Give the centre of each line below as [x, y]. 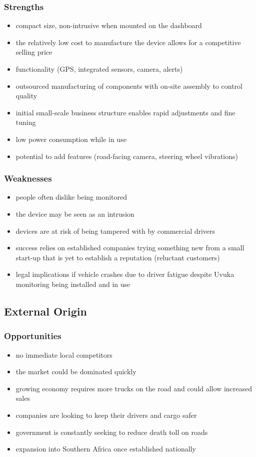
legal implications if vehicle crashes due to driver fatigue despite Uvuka [125, 274]
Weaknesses [28, 178]
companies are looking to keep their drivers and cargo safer [106, 415]
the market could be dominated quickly [76, 371]
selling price [34, 52]
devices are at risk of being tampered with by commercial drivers [115, 231]
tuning [26, 122]
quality [26, 96]
